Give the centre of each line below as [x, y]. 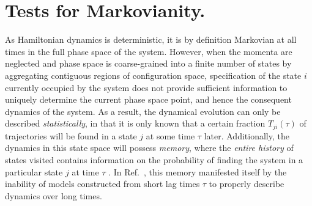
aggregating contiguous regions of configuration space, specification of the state [153, 75]
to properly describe [247, 184]
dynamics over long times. [54, 195]
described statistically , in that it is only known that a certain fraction [135, 123]
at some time [170, 135]
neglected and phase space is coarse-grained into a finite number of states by [148, 63]
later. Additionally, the [247, 135]
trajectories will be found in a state [71, 135]
